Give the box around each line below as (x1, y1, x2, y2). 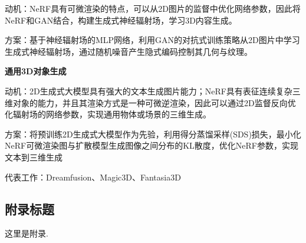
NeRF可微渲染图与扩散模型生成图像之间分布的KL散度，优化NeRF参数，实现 (5, 139, 298, 152)
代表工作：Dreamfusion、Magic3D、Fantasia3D (5, 170, 181, 183)
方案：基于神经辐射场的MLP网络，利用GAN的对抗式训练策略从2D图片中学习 (5, 34, 300, 46)
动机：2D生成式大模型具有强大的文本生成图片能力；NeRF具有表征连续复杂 (5, 84, 292, 97)
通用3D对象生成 (5, 65, 67, 77)
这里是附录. (5, 227, 48, 239)
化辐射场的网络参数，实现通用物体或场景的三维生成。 (5, 108, 211, 120)
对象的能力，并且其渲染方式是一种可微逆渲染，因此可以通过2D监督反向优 (12, 96, 296, 109)
